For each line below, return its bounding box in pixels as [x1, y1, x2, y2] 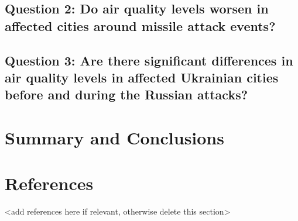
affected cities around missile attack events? [5, 16, 276, 34]
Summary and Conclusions [5, 125, 224, 149]
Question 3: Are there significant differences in [5, 51, 293, 69]
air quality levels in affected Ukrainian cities [5, 68, 279, 86]
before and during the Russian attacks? [5, 85, 248, 103]
